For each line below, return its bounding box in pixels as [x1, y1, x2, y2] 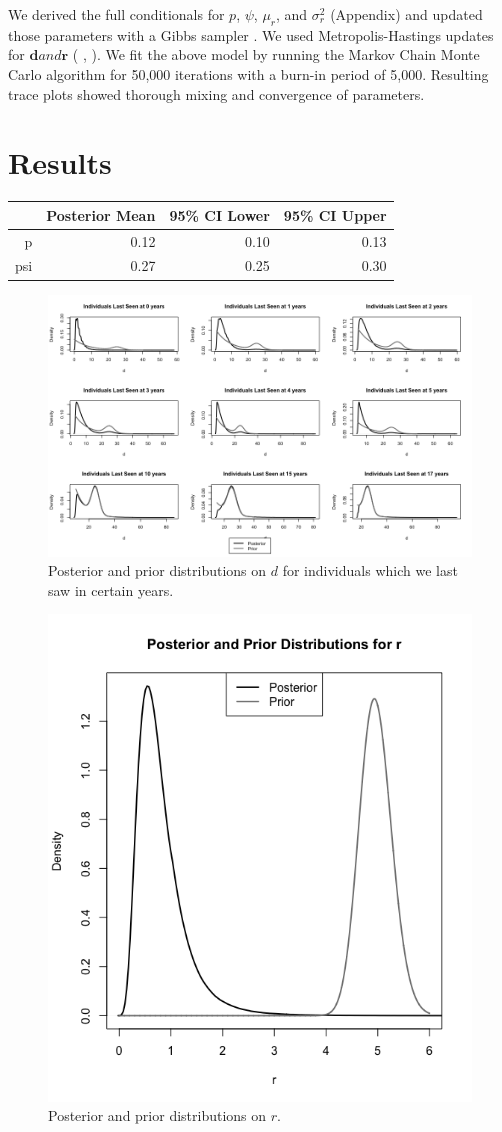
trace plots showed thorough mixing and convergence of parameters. [8, 83, 425, 104]
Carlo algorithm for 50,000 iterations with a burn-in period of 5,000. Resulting [8, 63, 489, 84]
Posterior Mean [46, 204, 156, 225]
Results [8, 142, 112, 183]
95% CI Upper [283, 204, 387, 225]
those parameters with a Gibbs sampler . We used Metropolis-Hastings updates [8, 24, 494, 45]
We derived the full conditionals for [8, 4, 225, 24]
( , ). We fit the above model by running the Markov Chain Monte [72, 44, 480, 65]
